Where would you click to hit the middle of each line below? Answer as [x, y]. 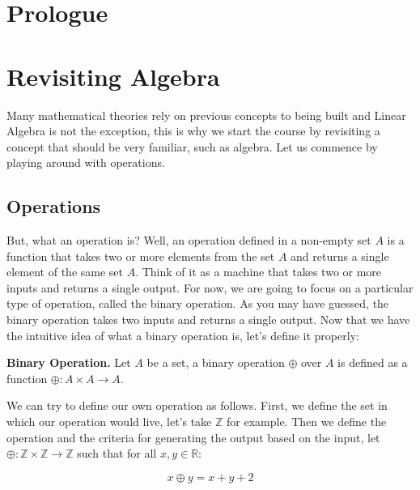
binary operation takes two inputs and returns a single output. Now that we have [208, 320]
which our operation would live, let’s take [109, 422]
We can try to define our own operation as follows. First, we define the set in [197, 405]
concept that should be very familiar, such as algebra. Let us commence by [192, 146]
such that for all [117, 453]
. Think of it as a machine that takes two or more [259, 272]
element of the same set [65, 272]
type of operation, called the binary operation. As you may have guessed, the [198, 303]
